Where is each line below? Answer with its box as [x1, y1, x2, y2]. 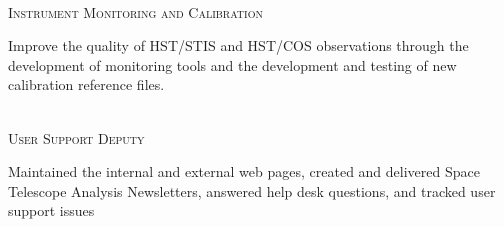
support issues [8, 200, 95, 221]
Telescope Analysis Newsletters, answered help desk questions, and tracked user [8, 180, 496, 201]
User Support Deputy [8, 127, 145, 148]
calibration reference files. [8, 74, 165, 95]
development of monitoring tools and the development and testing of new [8, 54, 457, 75]
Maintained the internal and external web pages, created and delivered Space [8, 161, 480, 182]
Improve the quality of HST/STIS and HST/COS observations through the [8, 35, 469, 56]
